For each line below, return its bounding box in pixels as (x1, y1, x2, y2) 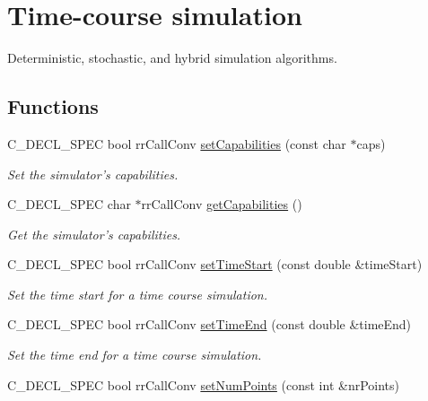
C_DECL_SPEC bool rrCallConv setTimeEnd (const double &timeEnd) (7, 315, 412, 334)
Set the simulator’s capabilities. (7, 164, 179, 183)
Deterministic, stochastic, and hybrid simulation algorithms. (7, 48, 337, 67)
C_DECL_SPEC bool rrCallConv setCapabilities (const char (7, 134, 346, 153)
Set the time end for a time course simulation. (7, 345, 262, 364)
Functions (7, 92, 99, 120)
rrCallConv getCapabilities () (141, 195, 302, 214)
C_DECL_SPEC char (7, 195, 131, 214)
